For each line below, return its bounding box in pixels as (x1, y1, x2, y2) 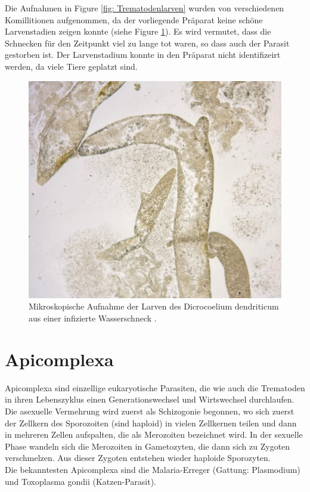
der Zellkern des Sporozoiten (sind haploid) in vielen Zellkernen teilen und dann (5, 416, 297, 429)
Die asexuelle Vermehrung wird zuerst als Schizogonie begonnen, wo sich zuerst (5, 404, 294, 417)
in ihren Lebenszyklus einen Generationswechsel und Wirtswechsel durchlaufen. (5, 393, 294, 406)
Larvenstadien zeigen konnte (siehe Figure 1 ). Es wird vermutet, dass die (5, 25, 271, 38)
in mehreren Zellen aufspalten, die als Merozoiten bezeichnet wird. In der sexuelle (5, 428, 303, 441)
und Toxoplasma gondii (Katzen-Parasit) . (5, 475, 156, 487)
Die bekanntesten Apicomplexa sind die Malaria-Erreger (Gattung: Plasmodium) (5, 463, 300, 475)
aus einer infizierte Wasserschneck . (29, 312, 157, 324)
